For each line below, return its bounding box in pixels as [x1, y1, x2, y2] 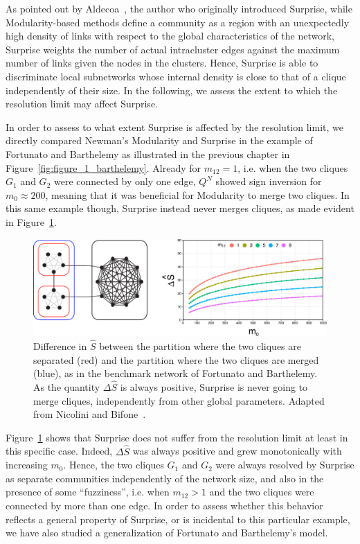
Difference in [33, 339, 87, 353]
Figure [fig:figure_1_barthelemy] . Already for [6, 160, 201, 175]
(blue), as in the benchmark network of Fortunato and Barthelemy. [33, 366, 318, 380]
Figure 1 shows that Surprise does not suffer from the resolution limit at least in [6, 430, 348, 444]
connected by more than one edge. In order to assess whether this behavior [6, 498, 323, 513]
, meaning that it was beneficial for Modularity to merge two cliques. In [45, 187, 350, 202]
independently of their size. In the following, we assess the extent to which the [6, 82, 338, 97]
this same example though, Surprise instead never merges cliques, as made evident [6, 201, 354, 216]
